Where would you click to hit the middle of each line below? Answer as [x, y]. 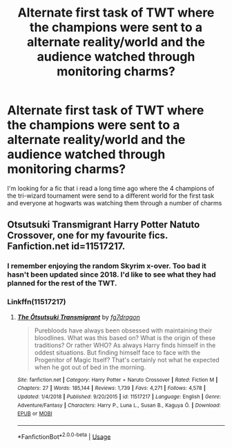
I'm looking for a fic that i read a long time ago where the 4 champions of [111, 188]
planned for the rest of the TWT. [62, 283]
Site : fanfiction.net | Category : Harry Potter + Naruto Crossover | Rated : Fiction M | [117, 380]
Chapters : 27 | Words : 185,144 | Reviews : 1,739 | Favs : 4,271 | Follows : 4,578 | [111, 389]
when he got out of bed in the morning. [90, 367]
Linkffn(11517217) [37, 302]
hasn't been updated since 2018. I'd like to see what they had [112, 274]
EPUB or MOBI [35, 414]
